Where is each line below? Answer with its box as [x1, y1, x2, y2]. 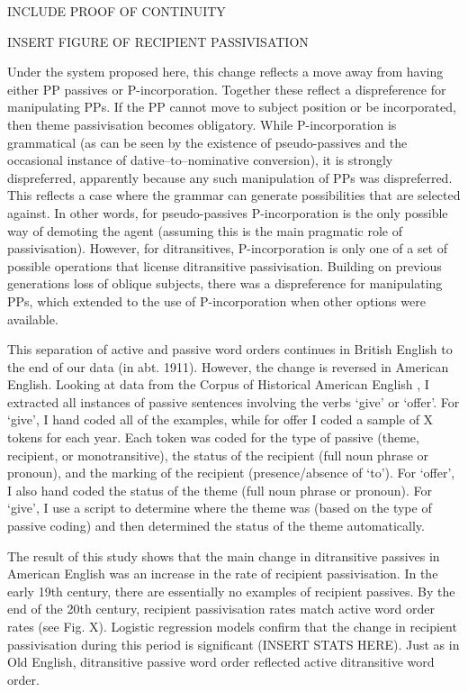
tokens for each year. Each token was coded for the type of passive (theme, [7, 428, 419, 447]
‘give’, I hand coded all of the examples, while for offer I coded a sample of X [7, 410, 434, 429]
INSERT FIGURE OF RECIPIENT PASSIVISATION [7, 32, 309, 50]
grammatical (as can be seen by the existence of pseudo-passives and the [7, 132, 408, 151]
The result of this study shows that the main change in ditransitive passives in [7, 546, 440, 565]
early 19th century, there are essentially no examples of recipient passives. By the [7, 581, 455, 600]
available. [7, 309, 58, 328]
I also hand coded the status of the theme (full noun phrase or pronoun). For [7, 480, 433, 499]
